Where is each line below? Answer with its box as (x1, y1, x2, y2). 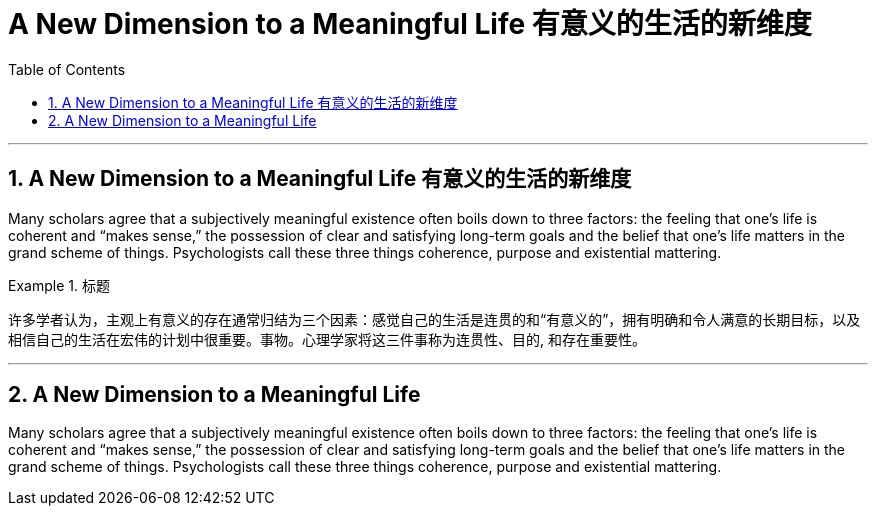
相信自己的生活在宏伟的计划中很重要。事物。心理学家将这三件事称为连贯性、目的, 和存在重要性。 (8, 330, 646, 348)
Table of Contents (8, 60, 126, 78)
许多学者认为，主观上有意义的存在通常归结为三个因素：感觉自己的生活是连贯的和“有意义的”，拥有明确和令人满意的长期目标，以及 (8, 310, 861, 328)
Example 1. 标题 (8, 276, 110, 294)
